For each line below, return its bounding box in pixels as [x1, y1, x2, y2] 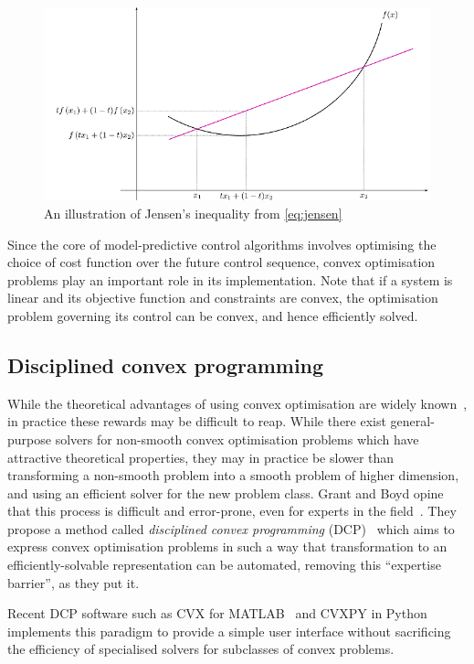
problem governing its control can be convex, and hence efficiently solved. [7, 305, 418, 325]
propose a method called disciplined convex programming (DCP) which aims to [7, 519, 455, 538]
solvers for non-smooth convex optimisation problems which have [55, 429, 419, 448]
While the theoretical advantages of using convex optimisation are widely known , [7, 393, 468, 412]
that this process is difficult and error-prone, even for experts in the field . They [7, 501, 457, 520]
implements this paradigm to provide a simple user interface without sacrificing [7, 621, 451, 640]
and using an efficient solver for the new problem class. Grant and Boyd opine [7, 483, 444, 502]
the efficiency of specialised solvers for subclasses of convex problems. [7, 639, 395, 659]
